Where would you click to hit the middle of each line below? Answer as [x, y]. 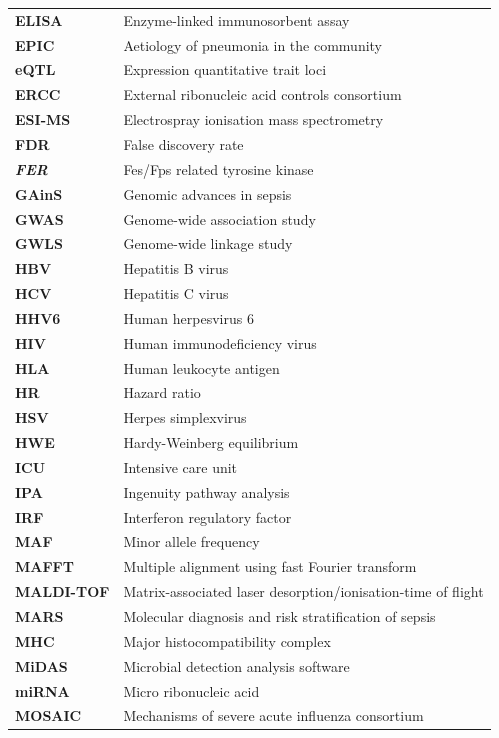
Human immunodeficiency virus [220, 342]
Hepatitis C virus [176, 293]
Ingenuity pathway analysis [206, 491]
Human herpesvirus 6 [188, 317]
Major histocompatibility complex [227, 640]
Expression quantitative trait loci [225, 69]
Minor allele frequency [191, 541]
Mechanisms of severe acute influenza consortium [273, 715]
